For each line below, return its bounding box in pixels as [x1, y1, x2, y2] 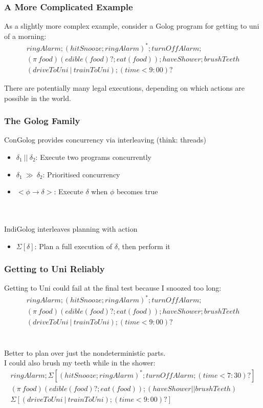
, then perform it [117, 240, 170, 251]
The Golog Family [4, 114, 80, 127]
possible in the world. [4, 92, 71, 103]
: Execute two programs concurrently [35, 152, 151, 162]
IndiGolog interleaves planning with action [4, 223, 138, 234]
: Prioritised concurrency [42, 169, 120, 179]
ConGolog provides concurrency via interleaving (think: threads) [4, 134, 206, 145]
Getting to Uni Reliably [4, 262, 105, 275]
